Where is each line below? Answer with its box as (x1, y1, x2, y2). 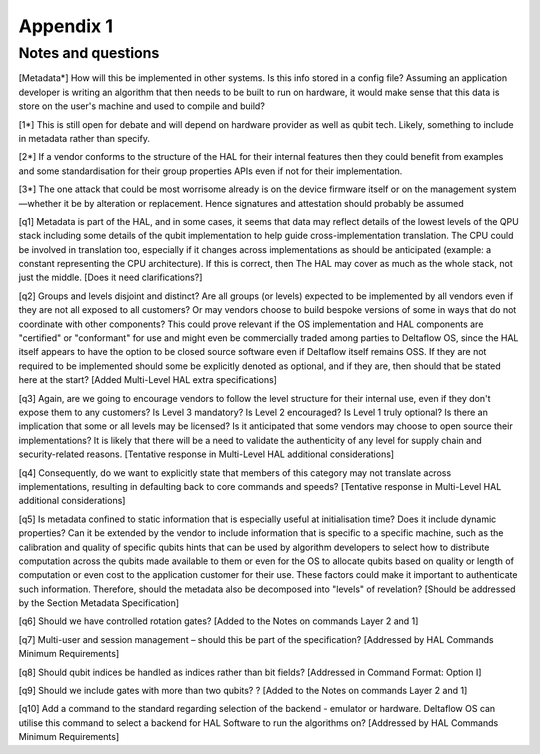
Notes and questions (18, 44, 160, 62)
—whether (18, 197, 62, 209)
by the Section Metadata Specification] (18, 597, 180, 609)
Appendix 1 (18, 15, 114, 37)
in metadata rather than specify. (18, 132, 150, 144)
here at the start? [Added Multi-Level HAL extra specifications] (18, 374, 277, 386)
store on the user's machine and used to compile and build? (18, 100, 265, 112)
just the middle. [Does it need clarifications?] (18, 271, 203, 284)
